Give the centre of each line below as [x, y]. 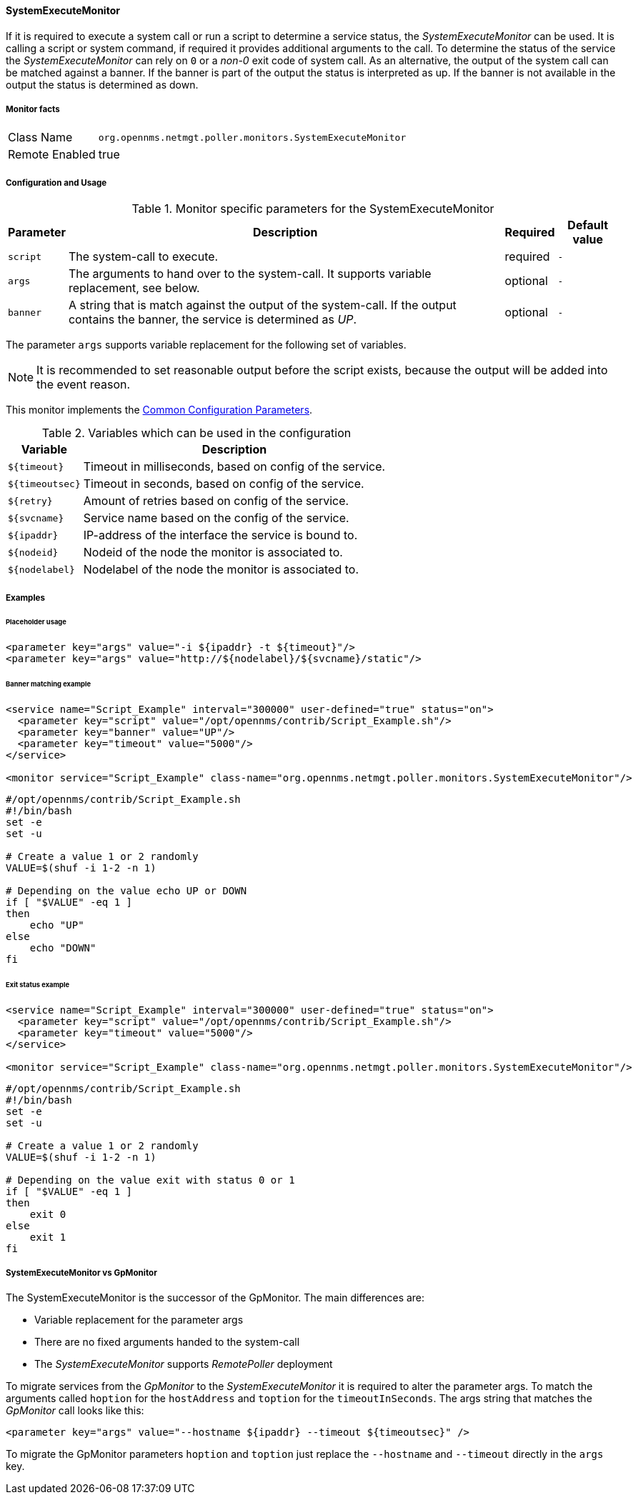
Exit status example [38, 984]
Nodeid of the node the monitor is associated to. [213, 552]
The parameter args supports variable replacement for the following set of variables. [206, 345]
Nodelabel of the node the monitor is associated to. [221, 570]
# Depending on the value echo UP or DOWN [126, 890]
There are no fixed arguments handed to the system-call [167, 1342]
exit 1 [48, 1237]
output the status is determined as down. [102, 84]
